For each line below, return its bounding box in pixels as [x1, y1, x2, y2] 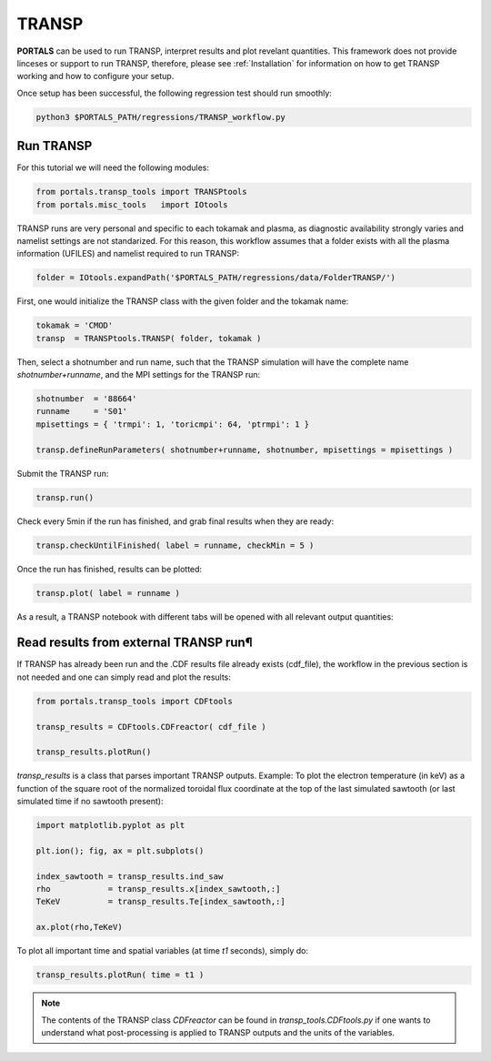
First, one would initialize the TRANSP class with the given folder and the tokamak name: [16, 296, 349, 307]
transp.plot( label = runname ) [35, 588, 181, 598]
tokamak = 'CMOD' [35, 320, 114, 331]
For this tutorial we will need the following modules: [16, 162, 209, 173]
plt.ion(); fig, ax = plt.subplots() [35, 845, 205, 855]
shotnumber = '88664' [35, 394, 137, 404]
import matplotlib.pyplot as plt [35, 820, 185, 831]
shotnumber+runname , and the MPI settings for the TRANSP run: [16, 369, 261, 380]
